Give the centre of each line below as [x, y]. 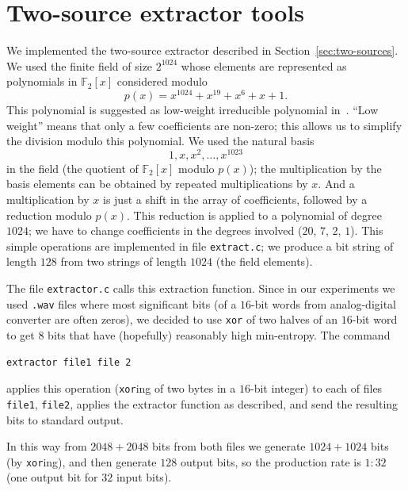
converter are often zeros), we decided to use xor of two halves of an [172, 319]
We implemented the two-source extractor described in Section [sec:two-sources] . [202, 50]
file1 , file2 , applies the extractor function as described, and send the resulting [202, 403]
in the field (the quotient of [72, 168]
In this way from [47, 446]
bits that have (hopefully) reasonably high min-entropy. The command [219, 335]
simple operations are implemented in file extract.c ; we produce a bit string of [200, 245]
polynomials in [42, 81]
